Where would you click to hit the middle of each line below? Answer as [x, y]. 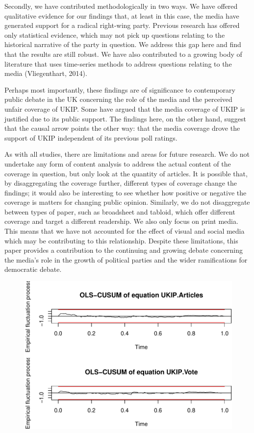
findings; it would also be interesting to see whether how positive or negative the [126, 192]
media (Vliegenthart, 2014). [46, 73]
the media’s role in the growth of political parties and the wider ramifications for [126, 259]
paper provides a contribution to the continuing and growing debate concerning [124, 250]
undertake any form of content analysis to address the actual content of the [118, 163]
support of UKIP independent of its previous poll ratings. [91, 137]
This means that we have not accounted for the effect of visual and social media [125, 231]
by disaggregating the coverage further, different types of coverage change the [121, 183]
